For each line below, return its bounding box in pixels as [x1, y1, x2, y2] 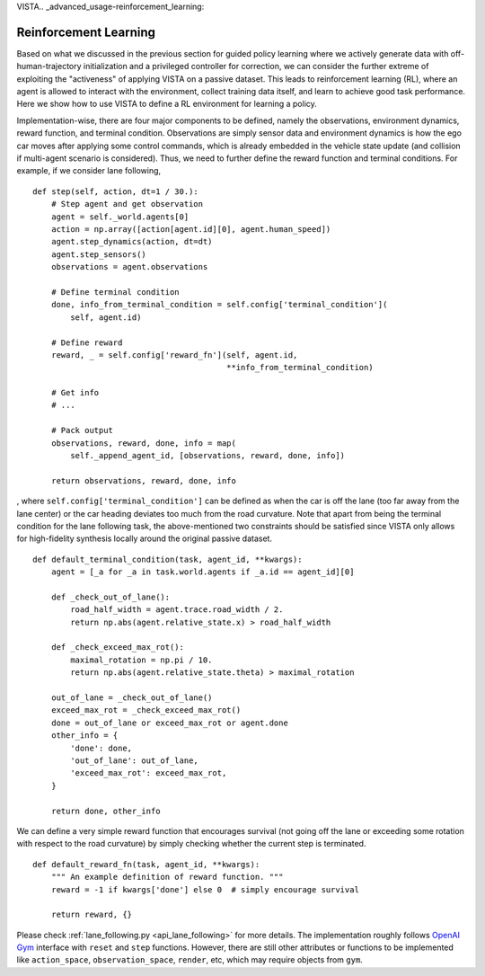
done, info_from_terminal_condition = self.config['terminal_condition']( [50, 299, 388, 310]
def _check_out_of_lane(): [50, 591, 171, 602]
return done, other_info [50, 805, 161, 816]
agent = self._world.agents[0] [50, 211, 190, 222]
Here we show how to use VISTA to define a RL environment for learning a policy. [16, 99, 318, 110]
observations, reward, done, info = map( [50, 438, 237, 448]
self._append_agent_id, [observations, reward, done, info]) [70, 450, 346, 461]
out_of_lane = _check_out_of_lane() [50, 693, 213, 703]
